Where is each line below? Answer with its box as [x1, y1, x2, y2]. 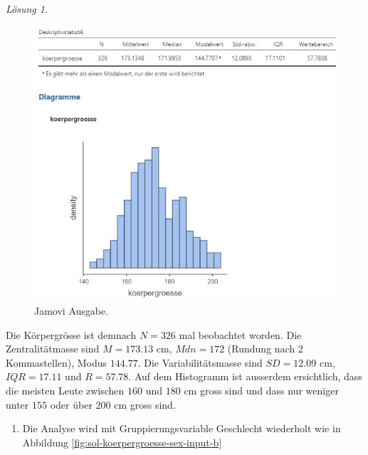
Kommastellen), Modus [6, 355, 107, 370]
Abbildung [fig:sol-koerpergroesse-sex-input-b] [22, 434, 222, 449]
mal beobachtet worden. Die [179, 327, 302, 342]
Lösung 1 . [6, 1, 48, 16]
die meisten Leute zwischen [6, 382, 125, 397]
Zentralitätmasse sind [6, 341, 100, 356]
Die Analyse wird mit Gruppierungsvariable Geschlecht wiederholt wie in [22, 421, 341, 436]
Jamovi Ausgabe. [34, 303, 109, 318]
